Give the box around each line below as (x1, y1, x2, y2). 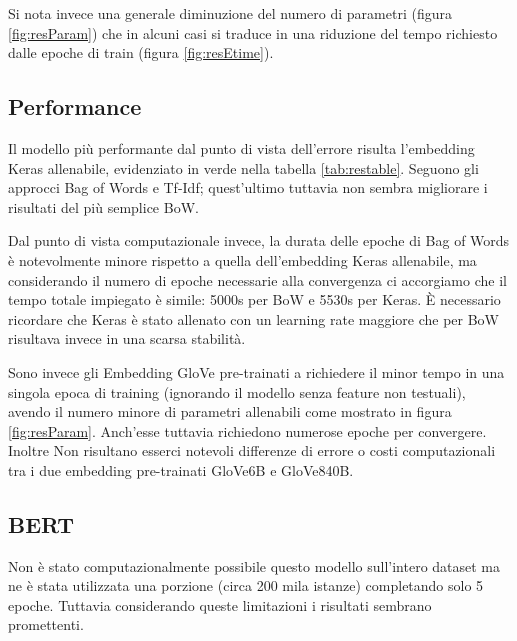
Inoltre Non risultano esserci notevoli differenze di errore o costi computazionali (8, 440, 496, 461)
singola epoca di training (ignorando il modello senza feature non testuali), (8, 381, 466, 402)
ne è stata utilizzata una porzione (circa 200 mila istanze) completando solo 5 (8, 575, 484, 596)
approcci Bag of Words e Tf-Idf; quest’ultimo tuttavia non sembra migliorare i (8, 177, 488, 198)
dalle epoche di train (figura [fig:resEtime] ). (8, 42, 274, 63)
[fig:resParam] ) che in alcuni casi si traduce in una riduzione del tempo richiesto (8, 22, 498, 43)
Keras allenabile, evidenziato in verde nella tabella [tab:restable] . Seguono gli (8, 157, 479, 178)
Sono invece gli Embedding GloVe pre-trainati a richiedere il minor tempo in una (8, 361, 505, 382)
